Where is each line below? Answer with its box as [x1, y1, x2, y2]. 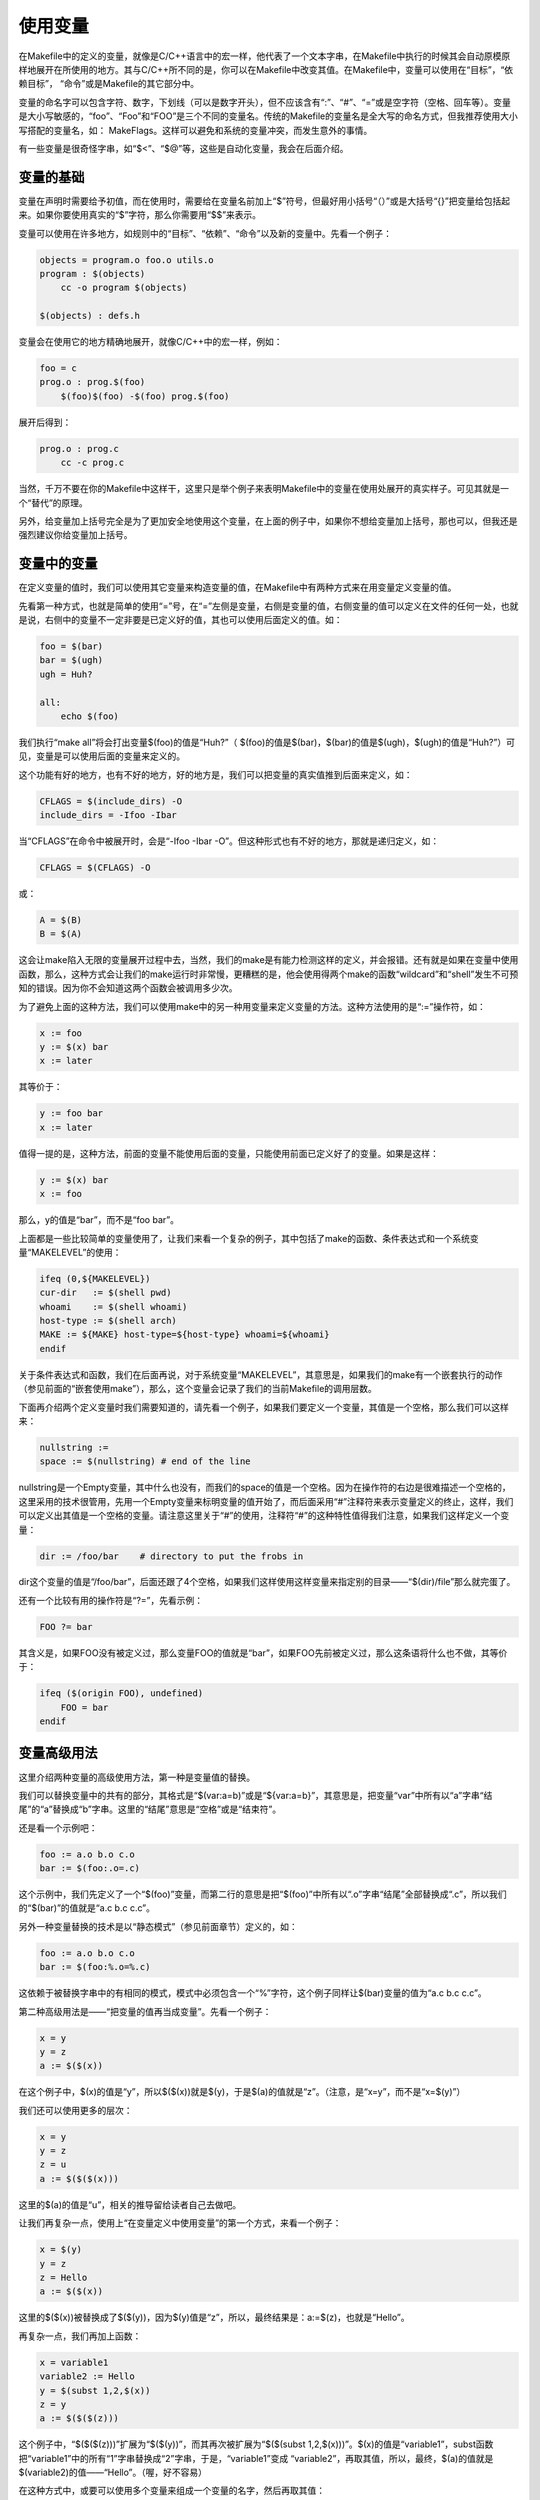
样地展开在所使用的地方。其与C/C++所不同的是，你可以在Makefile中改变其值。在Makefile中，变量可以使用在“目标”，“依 [18, 63, 514, 75]
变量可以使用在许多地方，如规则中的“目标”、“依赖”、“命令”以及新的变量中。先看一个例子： [18, 227, 392, 239]
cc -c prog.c [60, 457, 125, 469]
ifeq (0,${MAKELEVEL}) [39, 1273, 151, 1284]
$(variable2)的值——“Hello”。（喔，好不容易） [18, 2466, 207, 2479]
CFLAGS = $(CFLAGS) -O [39, 862, 151, 874]
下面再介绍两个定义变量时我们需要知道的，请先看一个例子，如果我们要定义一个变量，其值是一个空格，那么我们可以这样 [18, 1401, 509, 1413]
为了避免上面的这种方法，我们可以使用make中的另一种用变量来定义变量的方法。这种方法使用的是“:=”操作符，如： [18, 1000, 487, 1012]
